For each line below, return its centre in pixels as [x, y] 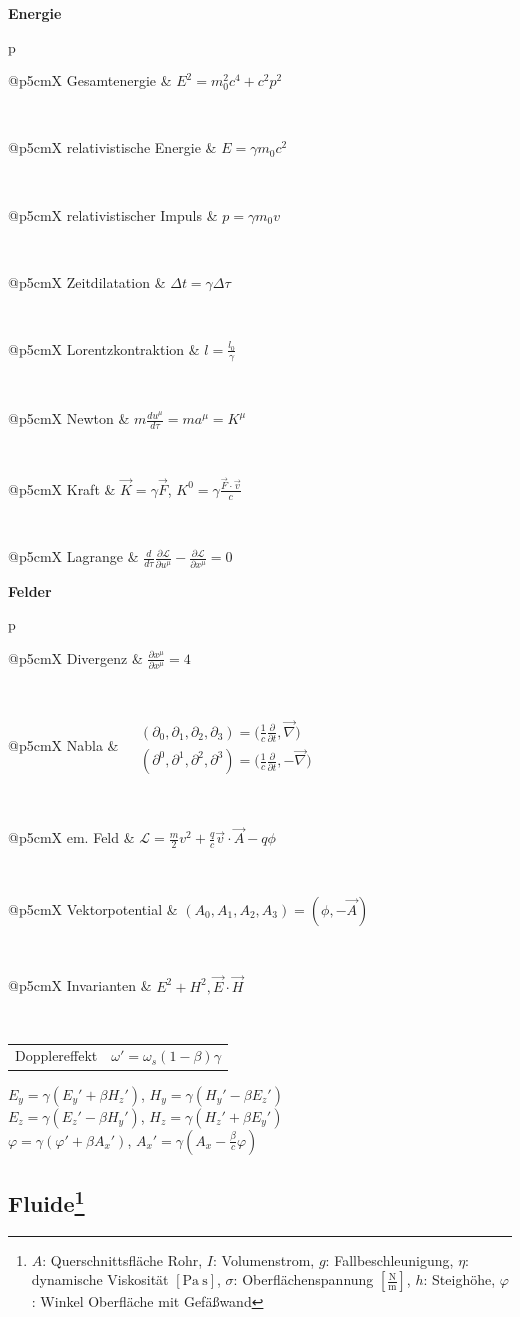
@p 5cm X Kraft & [62, 488]
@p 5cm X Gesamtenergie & [90, 80]
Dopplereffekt [56, 1055]
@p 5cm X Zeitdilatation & [87, 281]
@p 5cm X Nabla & [63, 745]
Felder [30, 590]
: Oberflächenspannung [303, 1279]
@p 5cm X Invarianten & [80, 985]
